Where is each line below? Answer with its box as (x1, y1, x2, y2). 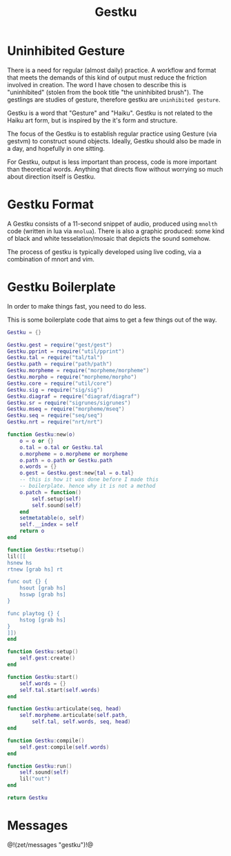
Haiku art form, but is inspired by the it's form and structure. (7, 116, 178, 125)
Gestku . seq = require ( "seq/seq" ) (7, 412, 103, 419)
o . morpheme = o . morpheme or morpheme (19, 450, 128, 457)
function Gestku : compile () (7, 737, 85, 744)
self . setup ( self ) (32, 495, 81, 502)
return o (19, 527, 45, 535)
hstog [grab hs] (19, 617, 67, 623)
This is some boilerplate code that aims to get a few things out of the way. (7, 316, 217, 324)
